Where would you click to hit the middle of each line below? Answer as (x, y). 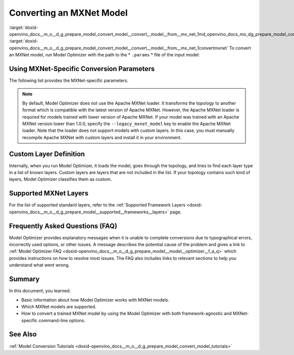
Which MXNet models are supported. (59, 306)
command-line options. (62, 320)
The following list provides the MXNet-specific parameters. (69, 80)
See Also (23, 334)
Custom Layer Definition (47, 154)
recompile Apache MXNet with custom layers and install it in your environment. (102, 137)
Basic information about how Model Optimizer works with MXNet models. (95, 300)
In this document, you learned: (40, 291)
